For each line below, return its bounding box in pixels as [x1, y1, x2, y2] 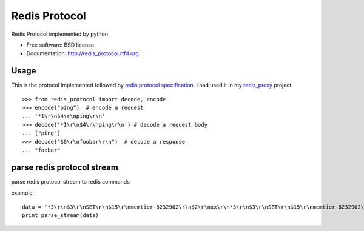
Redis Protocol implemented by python [11, 30, 109, 38]
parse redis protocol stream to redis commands [11, 178, 130, 185]
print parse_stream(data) [22, 212, 99, 219]
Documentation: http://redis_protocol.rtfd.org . [26, 50, 141, 57]
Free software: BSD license [26, 41, 94, 49]
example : [11, 189, 36, 196]
